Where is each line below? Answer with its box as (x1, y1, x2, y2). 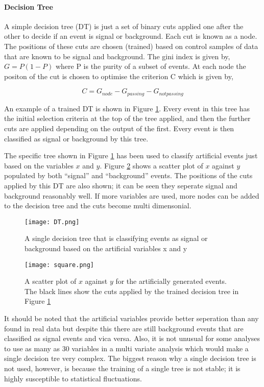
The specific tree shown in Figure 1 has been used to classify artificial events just (4, 150, 258, 161)
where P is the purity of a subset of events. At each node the (55, 61, 246, 71)
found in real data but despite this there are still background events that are (4, 323, 244, 333)
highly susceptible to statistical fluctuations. (4, 373, 142, 383)
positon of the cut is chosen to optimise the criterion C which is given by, (4, 70, 233, 81)
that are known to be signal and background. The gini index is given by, (4, 51, 230, 61)
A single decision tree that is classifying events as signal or (25, 233, 208, 244)
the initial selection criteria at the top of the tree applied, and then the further (4, 113, 251, 124)
